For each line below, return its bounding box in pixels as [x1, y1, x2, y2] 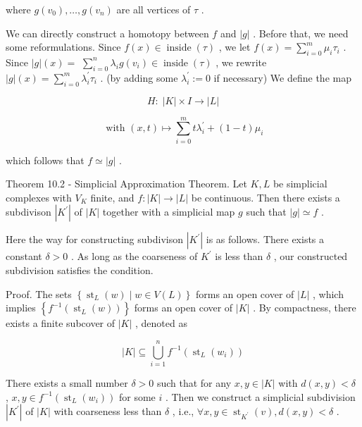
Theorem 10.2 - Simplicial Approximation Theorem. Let [6, 176, 247, 191]
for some [118, 389, 156, 404]
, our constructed [273, 249, 348, 264]
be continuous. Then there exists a [191, 190, 340, 204]
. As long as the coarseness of [71, 249, 198, 264]
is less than [215, 249, 263, 264]
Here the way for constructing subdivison [6, 232, 183, 247]
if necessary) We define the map [213, 70, 351, 85]
